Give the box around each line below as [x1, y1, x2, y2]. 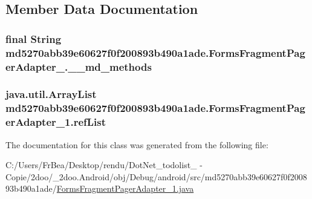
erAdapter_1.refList [5, 114, 106, 129]
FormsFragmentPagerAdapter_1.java [56, 182, 194, 195]
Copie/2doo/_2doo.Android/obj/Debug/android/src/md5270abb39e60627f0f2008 [5, 170, 307, 183]
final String [5, 31, 62, 46]
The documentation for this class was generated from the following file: [5, 138, 268, 151]
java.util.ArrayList [5, 86, 97, 102]
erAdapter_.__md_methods [5, 59, 152, 74]
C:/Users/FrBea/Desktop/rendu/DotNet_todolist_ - [5, 158, 203, 171]
